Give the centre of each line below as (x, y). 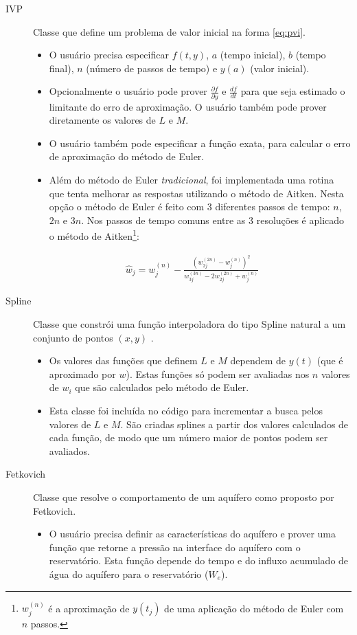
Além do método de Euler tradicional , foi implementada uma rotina (192, 180)
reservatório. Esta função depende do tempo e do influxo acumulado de (199, 560)
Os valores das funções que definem (123, 360)
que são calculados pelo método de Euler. (162, 387)
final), (61, 68)
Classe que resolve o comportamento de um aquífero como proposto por (184, 497)
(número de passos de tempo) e (152, 68)
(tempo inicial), (253, 55)
